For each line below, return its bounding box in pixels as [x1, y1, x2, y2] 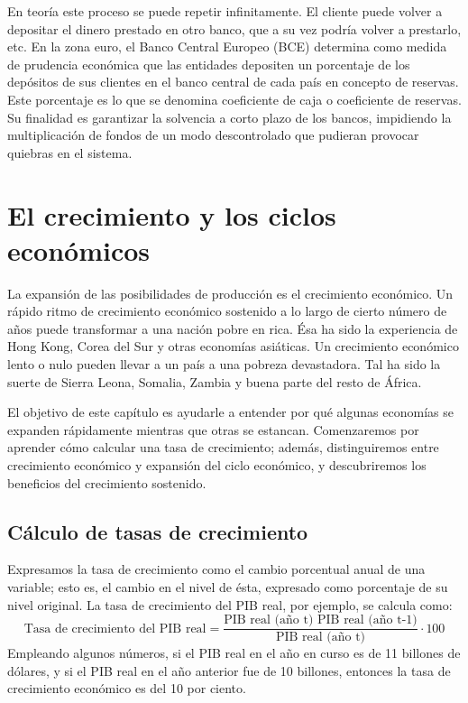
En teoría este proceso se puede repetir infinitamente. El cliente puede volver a [7, 2, 443, 20]
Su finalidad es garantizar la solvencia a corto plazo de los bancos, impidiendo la [7, 107, 452, 126]
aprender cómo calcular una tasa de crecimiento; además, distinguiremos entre [7, 438, 439, 457]
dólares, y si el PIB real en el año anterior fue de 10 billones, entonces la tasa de [7, 661, 451, 680]
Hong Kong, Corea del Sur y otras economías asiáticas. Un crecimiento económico [7, 337, 459, 356]
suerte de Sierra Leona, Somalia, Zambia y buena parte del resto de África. [7, 372, 422, 391]
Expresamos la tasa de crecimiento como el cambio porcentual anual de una [7, 560, 426, 578]
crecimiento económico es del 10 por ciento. [7, 679, 246, 698]
